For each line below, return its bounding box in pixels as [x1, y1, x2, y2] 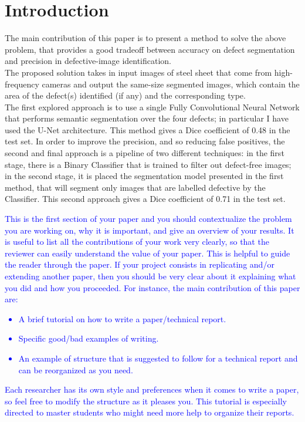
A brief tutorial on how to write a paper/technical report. [18, 312, 226, 325]
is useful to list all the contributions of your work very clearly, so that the [5, 235, 269, 248]
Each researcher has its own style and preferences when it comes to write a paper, [5, 383, 299, 396]
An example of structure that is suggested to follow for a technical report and [18, 352, 298, 364]
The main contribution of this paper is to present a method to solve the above [5, 32, 286, 44]
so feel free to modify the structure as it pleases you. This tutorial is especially [5, 394, 287, 407]
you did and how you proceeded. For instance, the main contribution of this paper [5, 281, 300, 293]
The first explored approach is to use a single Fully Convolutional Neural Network [5, 100, 300, 113]
